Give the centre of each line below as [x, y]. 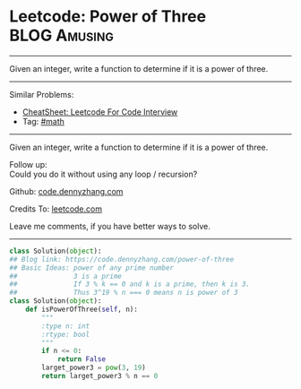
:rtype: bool [66, 334]
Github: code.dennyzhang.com [66, 191]
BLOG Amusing [61, 35]
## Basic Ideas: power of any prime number [92, 268]
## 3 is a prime [66, 276]
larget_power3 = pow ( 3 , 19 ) [94, 368]
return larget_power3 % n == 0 [100, 376]
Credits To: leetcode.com [56, 209]
